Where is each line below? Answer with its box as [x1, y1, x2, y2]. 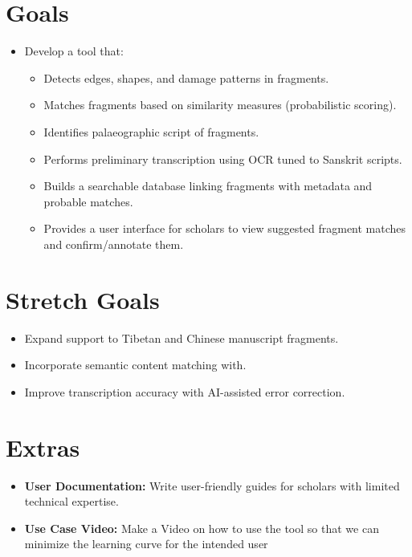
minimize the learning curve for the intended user [24, 535, 268, 552]
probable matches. [43, 193, 133, 209]
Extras [6, 430, 80, 463]
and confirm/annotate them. [43, 235, 184, 252]
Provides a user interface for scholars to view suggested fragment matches [43, 220, 406, 237]
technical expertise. [24, 493, 119, 510]
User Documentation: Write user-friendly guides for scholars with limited [24, 477, 400, 494]
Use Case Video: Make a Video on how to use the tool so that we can [24, 519, 379, 536]
